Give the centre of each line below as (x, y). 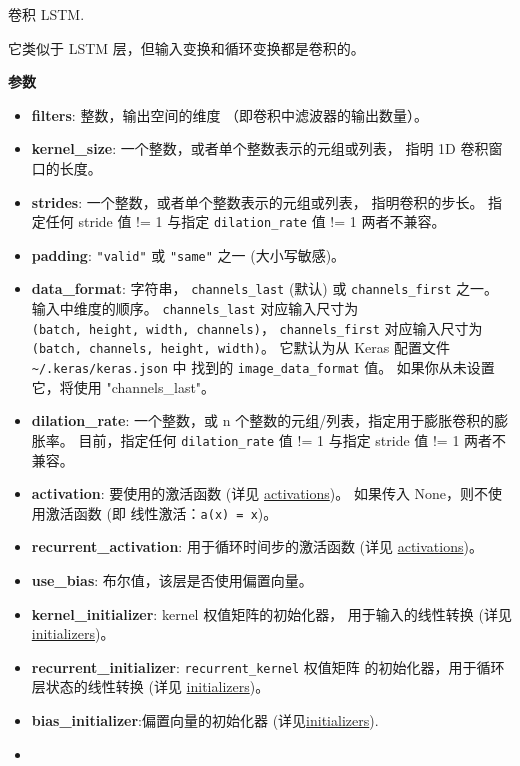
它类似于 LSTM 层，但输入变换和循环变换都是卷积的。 (186, 47)
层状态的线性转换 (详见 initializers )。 (150, 686)
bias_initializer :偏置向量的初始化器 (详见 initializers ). (205, 720)
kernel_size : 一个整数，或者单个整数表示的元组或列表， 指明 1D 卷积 (260, 148)
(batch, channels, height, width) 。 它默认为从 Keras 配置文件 (240, 347)
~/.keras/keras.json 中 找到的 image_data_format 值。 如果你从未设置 (263, 367)
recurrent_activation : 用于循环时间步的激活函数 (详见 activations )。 (257, 546)
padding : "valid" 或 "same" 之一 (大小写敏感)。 (188, 254)
